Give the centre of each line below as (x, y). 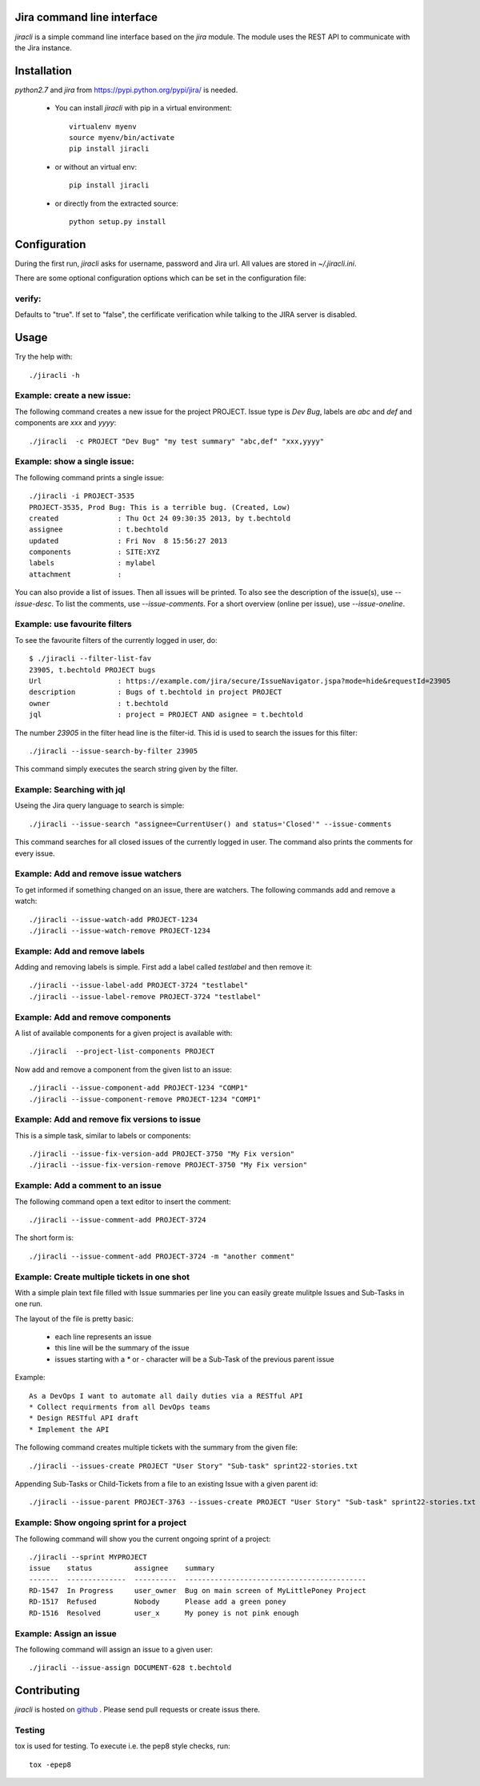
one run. (29, 1304)
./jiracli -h (54, 375)
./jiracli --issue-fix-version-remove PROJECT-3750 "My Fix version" (168, 1165)
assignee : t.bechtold (99, 530)
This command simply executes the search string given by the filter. (126, 769)
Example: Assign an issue (66, 1633)
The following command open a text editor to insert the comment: (123, 1202)
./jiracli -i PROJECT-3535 (82, 496)
